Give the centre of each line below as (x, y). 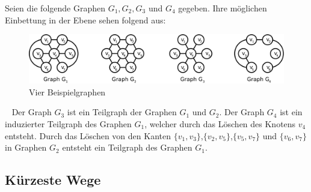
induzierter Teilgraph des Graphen (68, 123)
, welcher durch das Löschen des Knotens (220, 123)
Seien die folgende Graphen (55, 8)
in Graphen (26, 147)
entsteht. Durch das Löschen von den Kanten (88, 135)
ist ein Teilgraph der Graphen (122, 112)
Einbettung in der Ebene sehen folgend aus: (85, 19)
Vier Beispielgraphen (67, 91)
